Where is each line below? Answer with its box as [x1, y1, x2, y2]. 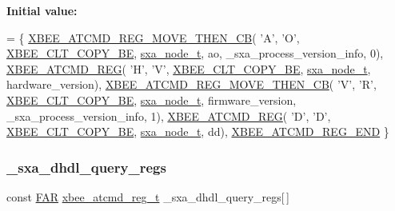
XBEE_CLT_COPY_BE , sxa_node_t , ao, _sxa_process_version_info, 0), [6, 45, 384, 62]
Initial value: [6, 2, 78, 18]
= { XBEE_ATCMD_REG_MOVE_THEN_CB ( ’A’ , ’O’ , [6, 29, 300, 46]
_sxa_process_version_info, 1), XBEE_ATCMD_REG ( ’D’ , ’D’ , [6, 107, 331, 124]
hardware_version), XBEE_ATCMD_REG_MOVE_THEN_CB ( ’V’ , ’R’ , [6, 76, 377, 93]
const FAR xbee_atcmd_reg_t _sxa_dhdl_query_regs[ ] [6, 188, 289, 205]
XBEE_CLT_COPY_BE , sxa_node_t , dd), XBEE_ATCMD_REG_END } [6, 123, 389, 140]
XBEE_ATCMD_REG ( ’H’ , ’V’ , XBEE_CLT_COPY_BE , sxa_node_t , [6, 60, 371, 77]
